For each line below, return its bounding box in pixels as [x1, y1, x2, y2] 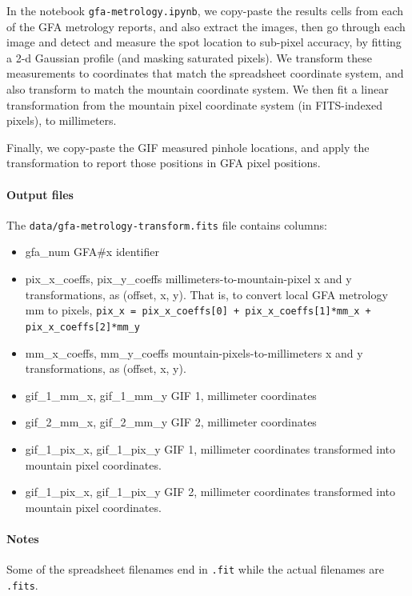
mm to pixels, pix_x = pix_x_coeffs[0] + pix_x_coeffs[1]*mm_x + [25, 302, 371, 318]
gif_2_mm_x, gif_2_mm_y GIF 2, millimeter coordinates [25, 414, 317, 430]
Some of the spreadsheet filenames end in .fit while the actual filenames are [6, 561, 384, 578]
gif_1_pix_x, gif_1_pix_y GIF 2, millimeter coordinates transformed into [25, 483, 396, 500]
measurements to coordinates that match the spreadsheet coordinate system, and [6, 65, 404, 82]
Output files [6, 186, 74, 202]
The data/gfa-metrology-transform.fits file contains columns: [6, 216, 327, 233]
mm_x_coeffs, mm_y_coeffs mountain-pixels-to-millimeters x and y [25, 344, 363, 361]
